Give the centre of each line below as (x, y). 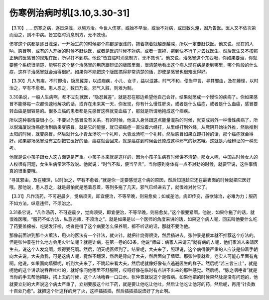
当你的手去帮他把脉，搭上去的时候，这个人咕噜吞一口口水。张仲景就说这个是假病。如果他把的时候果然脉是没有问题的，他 (134, 277)
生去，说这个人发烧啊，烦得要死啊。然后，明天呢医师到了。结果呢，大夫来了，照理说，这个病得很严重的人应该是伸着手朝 (134, 249)
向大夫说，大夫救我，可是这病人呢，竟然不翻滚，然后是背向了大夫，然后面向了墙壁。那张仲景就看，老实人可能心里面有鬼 (134, 256)
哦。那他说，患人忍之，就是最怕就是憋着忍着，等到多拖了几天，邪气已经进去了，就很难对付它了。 (110, 187)
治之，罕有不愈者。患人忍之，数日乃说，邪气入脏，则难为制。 (72, 88)
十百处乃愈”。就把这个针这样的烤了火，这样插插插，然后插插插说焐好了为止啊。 (91, 291)
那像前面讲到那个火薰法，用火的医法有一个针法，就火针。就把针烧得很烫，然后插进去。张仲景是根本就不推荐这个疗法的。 (134, 235)
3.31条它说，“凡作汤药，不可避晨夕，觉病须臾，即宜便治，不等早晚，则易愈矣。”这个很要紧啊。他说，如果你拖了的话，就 (132, 212)
